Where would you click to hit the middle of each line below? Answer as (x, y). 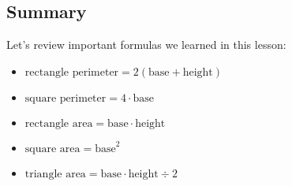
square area (52, 149)
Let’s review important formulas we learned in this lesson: (146, 45)
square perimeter (66, 98)
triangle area (55, 174)
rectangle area (59, 123)
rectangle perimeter (72, 72)
